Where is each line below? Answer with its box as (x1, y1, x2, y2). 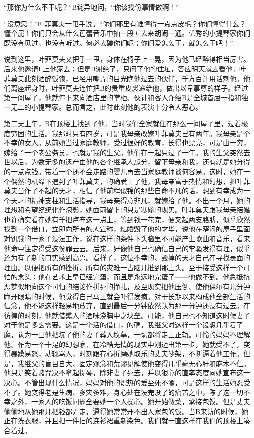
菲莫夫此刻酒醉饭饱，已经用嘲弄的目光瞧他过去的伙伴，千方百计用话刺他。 (4, 73, 243, 83)
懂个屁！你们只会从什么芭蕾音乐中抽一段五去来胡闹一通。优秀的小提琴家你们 (4, 28, 250, 38)
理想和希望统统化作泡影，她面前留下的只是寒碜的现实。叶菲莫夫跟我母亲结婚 (4, 205, 250, 215)
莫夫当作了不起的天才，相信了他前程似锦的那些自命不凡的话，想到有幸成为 (4, 185, 243, 196)
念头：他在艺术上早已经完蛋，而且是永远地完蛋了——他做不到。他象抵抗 (17, 272, 250, 282)
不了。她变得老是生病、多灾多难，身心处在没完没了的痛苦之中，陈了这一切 (4, 387, 243, 397)
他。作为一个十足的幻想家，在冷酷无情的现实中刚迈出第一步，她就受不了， (4, 339, 243, 349)
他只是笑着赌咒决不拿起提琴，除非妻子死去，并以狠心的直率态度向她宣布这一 (4, 368, 250, 378)
